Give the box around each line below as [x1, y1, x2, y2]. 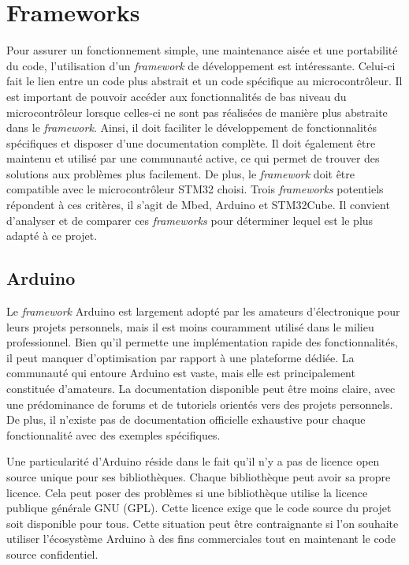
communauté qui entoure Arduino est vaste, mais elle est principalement [6, 365, 355, 381]
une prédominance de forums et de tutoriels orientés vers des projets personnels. [6, 395, 393, 412]
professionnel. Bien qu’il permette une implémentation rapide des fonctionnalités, [6, 334, 398, 350]
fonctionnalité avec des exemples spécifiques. [6, 426, 221, 443]
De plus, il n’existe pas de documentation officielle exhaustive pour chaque [6, 411, 366, 428]
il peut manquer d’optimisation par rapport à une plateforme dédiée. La [6, 349, 355, 365]
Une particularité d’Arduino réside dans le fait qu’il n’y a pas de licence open [6, 453, 380, 470]
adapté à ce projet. [6, 227, 98, 244]
